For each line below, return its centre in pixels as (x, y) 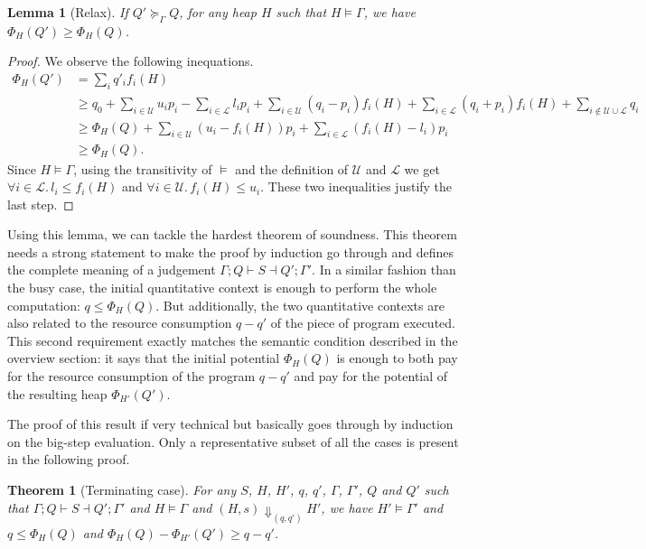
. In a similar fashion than (384, 270)
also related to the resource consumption (120, 323)
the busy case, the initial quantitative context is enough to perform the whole (222, 288)
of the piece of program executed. (363, 323)
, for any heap (218, 12)
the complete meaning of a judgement (112, 270)
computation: (44, 305)
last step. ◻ (41, 204)
